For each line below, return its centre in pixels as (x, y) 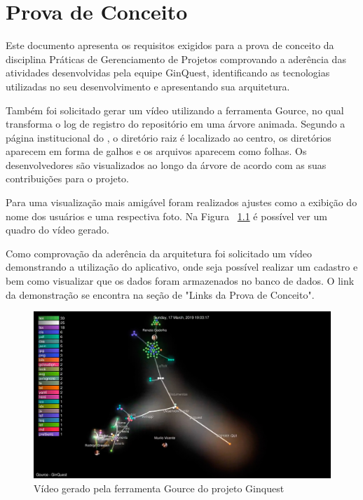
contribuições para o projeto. (67, 178)
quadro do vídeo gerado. (57, 230)
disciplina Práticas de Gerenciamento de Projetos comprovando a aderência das (176, 59)
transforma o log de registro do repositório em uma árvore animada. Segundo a (176, 124)
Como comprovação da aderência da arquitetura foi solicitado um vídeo (159, 253)
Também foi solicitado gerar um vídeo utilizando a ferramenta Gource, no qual (175, 110)
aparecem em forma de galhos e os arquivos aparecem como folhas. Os (156, 151)
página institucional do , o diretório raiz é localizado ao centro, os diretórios (169, 137)
